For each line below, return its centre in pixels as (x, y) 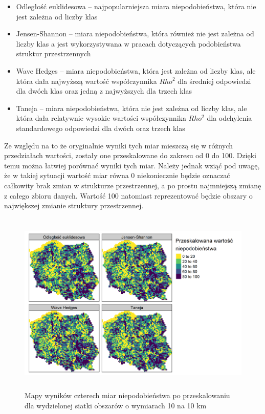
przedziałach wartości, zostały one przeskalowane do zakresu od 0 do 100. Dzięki (130, 155)
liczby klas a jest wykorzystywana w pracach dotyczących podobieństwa (128, 43)
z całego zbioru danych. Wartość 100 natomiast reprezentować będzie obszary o (128, 195)
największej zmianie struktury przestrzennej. (74, 205)
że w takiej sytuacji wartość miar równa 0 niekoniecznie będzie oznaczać (117, 175)
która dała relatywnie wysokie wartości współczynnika (101, 118)
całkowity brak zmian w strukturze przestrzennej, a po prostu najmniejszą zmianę (133, 185)
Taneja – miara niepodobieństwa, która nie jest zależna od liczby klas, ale (131, 108)
